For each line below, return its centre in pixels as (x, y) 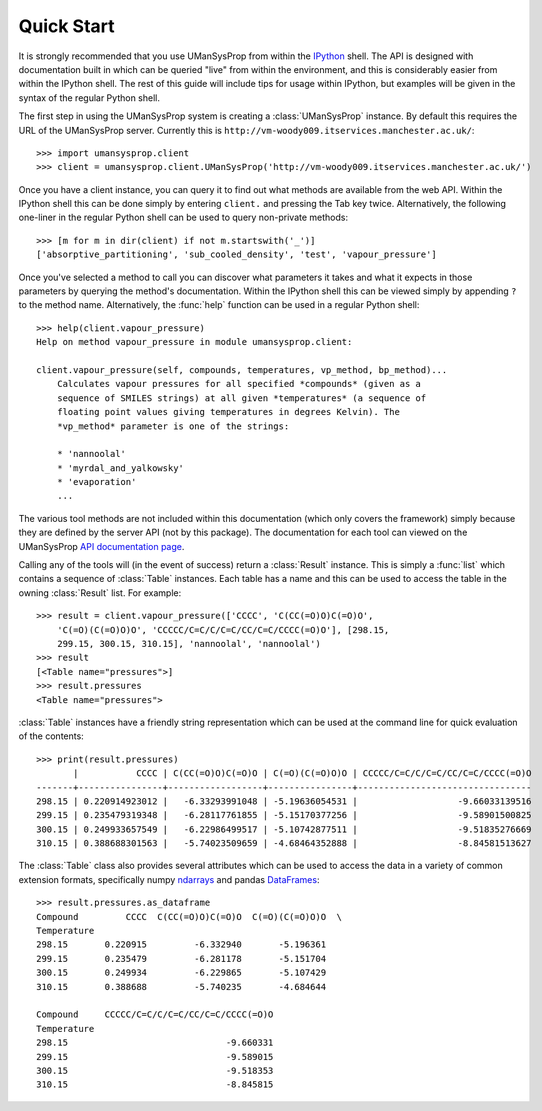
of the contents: (51, 736)
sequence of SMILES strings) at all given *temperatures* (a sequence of (241, 398)
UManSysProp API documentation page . (101, 546)
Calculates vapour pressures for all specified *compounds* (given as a (239, 384)
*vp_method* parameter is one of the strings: (173, 426)
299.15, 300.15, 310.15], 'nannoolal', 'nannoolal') (189, 643)
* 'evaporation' (96, 482)
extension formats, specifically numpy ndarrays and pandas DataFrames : (169, 879)
